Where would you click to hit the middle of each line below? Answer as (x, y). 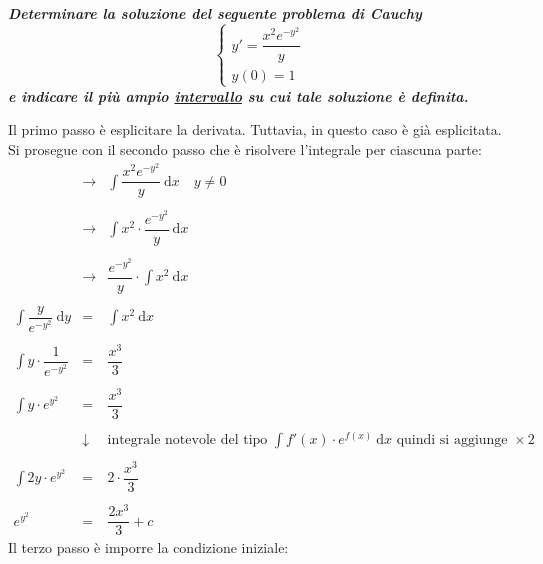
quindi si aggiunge (452, 439)
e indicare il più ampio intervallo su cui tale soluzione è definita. (238, 95)
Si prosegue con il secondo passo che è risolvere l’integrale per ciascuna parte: (245, 149)
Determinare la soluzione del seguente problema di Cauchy (215, 13)
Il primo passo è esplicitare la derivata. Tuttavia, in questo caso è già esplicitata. (255, 129)
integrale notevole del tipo (187, 439)
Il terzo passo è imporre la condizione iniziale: (148, 547)
